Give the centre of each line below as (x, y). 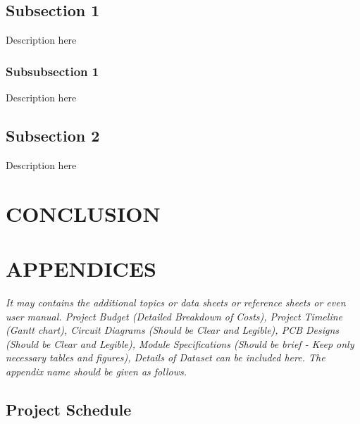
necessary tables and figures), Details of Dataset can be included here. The (166, 357)
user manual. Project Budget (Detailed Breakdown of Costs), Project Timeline (174, 316)
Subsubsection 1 (52, 71)
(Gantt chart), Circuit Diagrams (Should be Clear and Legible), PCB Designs (173, 330)
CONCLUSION (83, 213)
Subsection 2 (53, 135)
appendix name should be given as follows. (96, 371)
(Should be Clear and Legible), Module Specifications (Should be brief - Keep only (180, 343)
